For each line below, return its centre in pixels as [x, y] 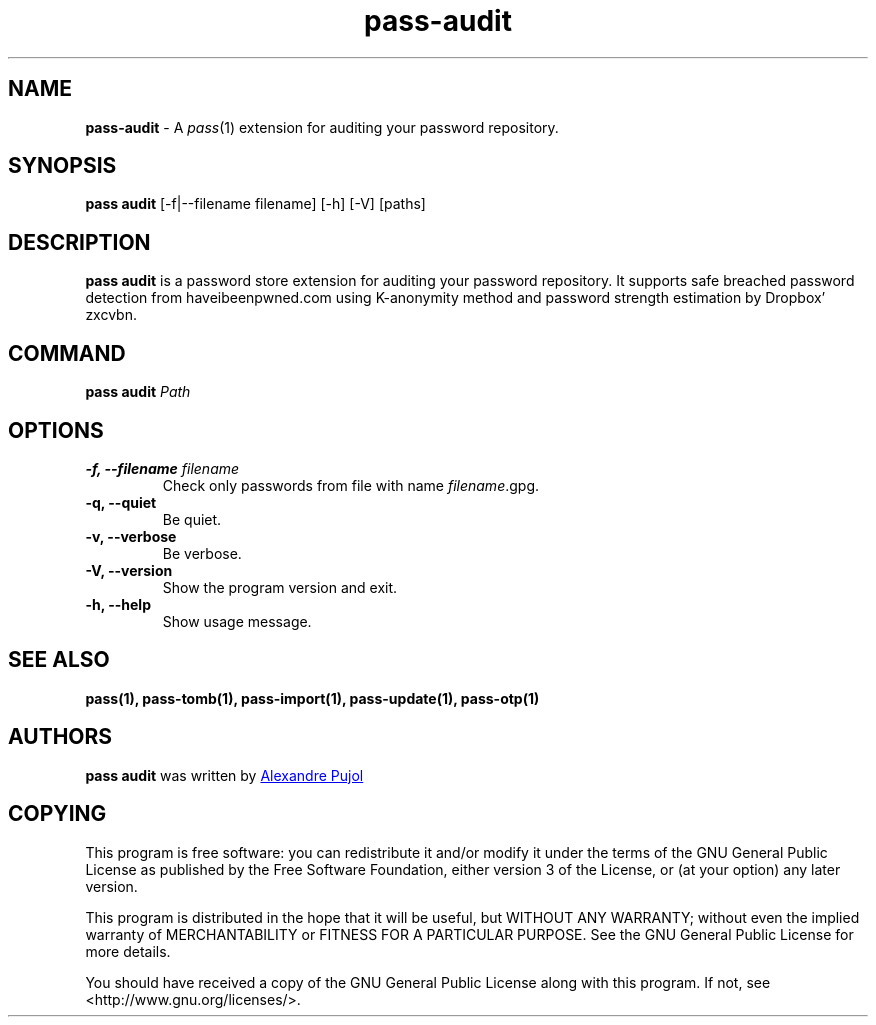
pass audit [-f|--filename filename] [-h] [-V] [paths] [255, 204]
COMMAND [67, 353]
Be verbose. [202, 553]
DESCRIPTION [79, 242]
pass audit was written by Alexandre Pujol [224, 775]
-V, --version [129, 570]
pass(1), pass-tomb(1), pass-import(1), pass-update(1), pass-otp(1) [312, 698]
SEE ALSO [59, 660]
